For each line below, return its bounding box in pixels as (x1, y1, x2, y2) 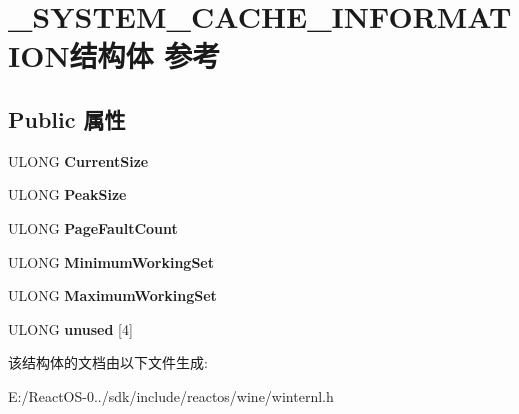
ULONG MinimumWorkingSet (8, 251, 214, 272)
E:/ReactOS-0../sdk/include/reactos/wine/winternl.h (8, 385, 334, 406)
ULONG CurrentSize (8, 150, 149, 171)
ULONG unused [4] (8, 318, 133, 339)
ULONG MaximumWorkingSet (8, 285, 217, 306)
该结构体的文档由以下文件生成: (8, 352, 208, 373)
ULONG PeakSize (8, 184, 127, 205)
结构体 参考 (69, 35, 221, 76)
